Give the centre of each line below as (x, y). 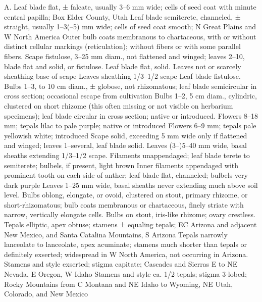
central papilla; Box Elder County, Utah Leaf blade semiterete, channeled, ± (122, 16)
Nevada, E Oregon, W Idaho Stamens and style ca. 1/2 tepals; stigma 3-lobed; (125, 274)
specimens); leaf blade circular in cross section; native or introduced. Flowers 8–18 (131, 115)
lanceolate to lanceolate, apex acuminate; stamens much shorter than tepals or (126, 244)
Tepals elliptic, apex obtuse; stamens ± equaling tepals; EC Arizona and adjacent (130, 224)
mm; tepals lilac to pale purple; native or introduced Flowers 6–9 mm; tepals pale (130, 125)
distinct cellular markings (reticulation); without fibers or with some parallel (122, 46)
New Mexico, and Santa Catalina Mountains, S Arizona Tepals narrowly (116, 234)
